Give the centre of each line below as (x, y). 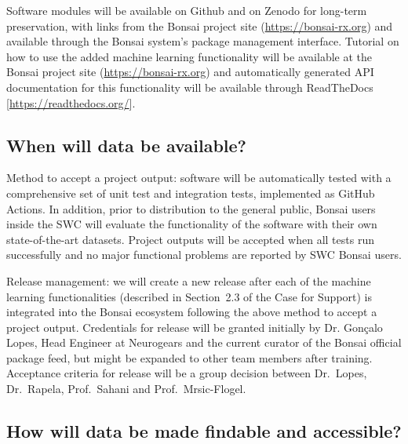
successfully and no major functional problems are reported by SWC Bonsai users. (204, 255)
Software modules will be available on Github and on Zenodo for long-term (187, 10)
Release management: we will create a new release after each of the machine (189, 280)
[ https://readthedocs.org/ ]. (71, 102)
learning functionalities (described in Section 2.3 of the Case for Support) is (189, 296)
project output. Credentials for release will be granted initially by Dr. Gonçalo (195, 327)
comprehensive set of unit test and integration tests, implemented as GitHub (191, 193)
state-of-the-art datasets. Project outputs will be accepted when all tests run (190, 239)
